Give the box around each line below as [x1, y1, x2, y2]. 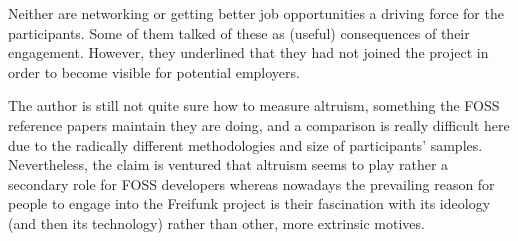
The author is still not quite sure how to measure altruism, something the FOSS [8, 95, 500, 116]
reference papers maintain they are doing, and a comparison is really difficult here [8, 114, 510, 135]
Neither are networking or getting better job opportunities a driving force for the [8, 3, 504, 23]
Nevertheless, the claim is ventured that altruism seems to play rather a [8, 154, 449, 175]
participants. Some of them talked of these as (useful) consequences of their [8, 22, 470, 43]
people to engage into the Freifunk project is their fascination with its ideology [8, 193, 491, 214]
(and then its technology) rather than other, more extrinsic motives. [8, 212, 425, 233]
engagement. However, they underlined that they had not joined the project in [8, 42, 489, 63]
